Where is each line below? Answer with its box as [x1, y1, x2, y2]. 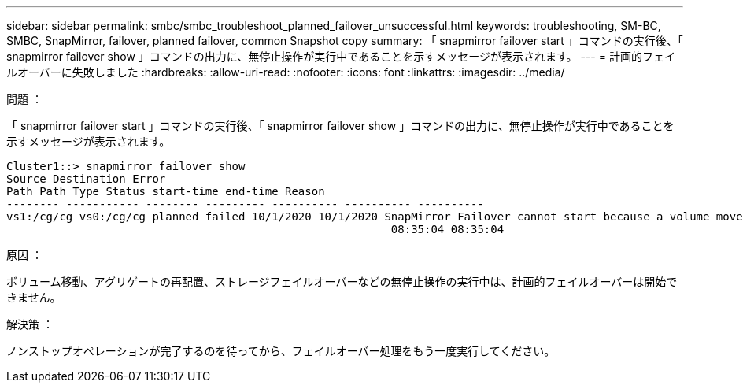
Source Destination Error [6, 172, 166, 185]
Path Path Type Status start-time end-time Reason [6, 185, 325, 198]
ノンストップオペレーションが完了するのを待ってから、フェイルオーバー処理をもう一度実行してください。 [6, 344, 556, 358]
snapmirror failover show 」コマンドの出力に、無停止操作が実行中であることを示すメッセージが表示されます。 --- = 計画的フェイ [6, 50, 675, 63]
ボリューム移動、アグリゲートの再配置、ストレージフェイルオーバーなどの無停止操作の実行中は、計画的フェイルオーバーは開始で [6, 275, 678, 288]
